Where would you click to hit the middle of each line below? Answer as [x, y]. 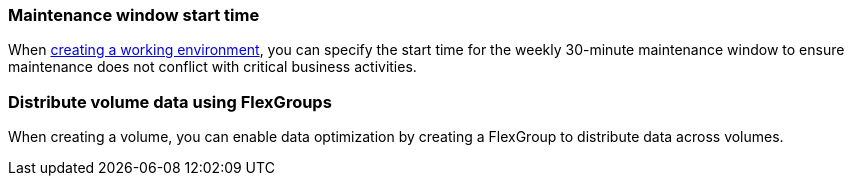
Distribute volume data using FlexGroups [170, 101]
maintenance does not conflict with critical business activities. [212, 67]
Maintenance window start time [134, 15]
